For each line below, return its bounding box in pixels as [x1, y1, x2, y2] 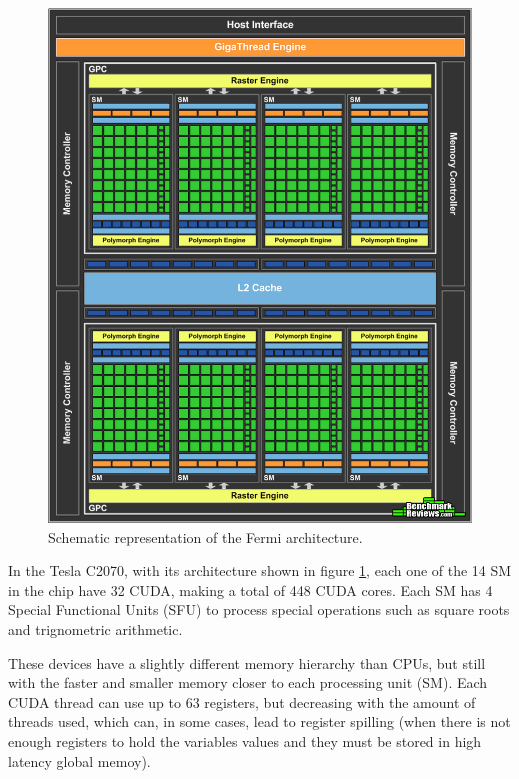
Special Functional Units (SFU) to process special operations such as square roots [8, 599, 510, 620]
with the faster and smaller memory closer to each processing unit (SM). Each [8, 672, 488, 693]
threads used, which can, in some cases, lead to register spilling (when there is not [8, 711, 511, 732]
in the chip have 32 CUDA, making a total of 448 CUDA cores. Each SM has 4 [8, 579, 493, 600]
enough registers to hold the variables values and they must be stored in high [8, 730, 482, 751]
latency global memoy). [8, 750, 151, 771]
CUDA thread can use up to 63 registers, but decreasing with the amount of [8, 691, 476, 712]
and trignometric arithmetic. [8, 619, 183, 639]
